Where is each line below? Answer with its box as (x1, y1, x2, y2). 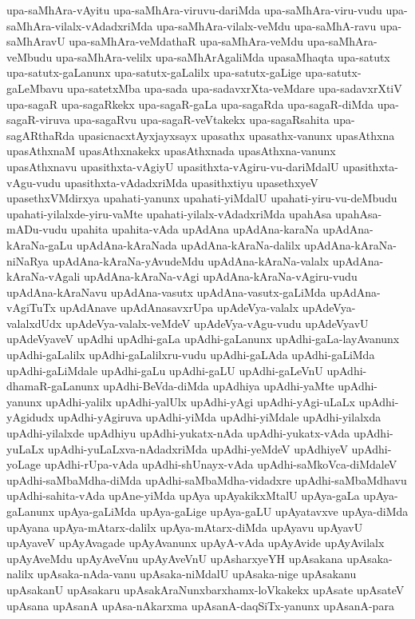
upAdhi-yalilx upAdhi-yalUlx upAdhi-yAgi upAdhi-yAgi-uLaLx (45, 393, 355, 409)
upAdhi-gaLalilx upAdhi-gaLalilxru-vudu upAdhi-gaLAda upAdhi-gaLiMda (6, 346, 375, 363)
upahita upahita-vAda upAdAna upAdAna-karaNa (70, 221, 319, 238)
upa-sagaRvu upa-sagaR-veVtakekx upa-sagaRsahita (73, 111, 330, 128)
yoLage (6, 456, 41, 473)
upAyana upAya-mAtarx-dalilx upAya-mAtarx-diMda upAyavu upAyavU (6, 518, 363, 535)
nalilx (6, 565, 34, 582)
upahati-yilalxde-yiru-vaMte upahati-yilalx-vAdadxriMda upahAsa (6, 205, 332, 222)
